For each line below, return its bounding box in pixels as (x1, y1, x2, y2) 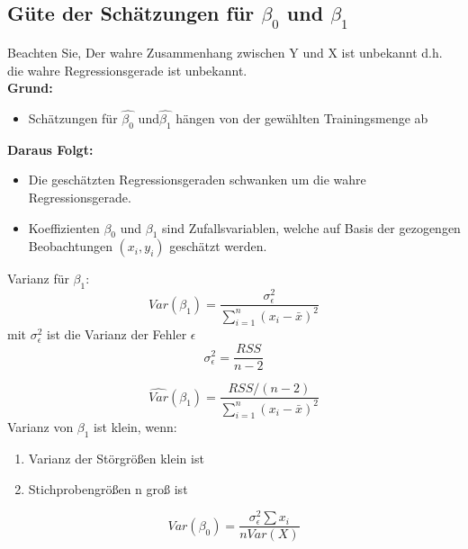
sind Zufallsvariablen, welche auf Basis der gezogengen (161, 218, 461, 237)
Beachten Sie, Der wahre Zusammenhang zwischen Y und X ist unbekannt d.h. (7, 43, 443, 61)
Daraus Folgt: (7, 139, 94, 158)
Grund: (7, 78, 53, 97)
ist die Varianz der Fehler (47, 325, 187, 344)
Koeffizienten (28, 218, 100, 237)
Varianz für (7, 269, 69, 288)
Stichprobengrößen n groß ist (28, 479, 188, 498)
